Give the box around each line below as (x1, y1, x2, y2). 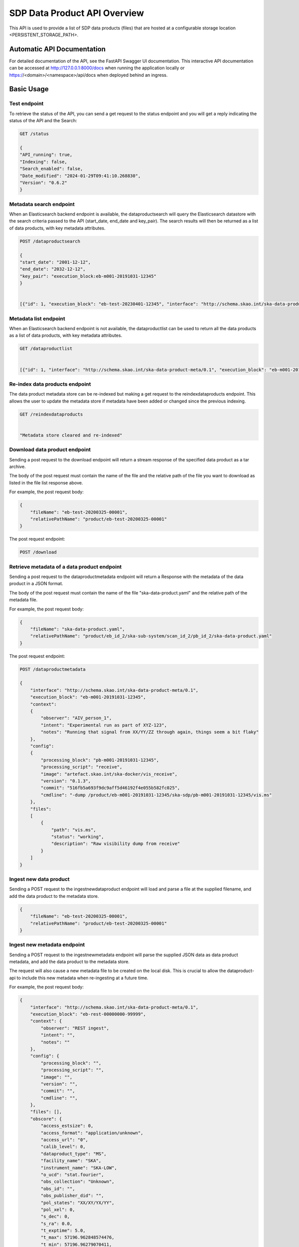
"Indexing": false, (19, 159, 67, 165)
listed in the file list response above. (9, 479, 83, 486)
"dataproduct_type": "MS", (40, 1151, 107, 1157)
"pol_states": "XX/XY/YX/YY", (40, 1200, 115, 1206)
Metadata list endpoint (9, 315, 65, 322)
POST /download (19, 549, 57, 555)
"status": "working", (51, 834, 104, 840)
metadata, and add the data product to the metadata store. (9, 959, 130, 965)
